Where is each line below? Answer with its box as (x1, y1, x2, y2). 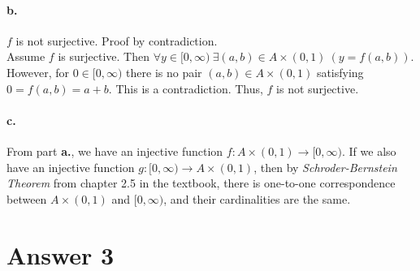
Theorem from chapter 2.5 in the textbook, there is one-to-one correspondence (6, 174, 396, 191)
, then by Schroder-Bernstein (253, 158, 397, 175)
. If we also (342, 142, 396, 159)
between (6, 190, 47, 207)
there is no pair (126, 63, 202, 80)
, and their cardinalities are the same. (163, 190, 351, 207)
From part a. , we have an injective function (6, 142, 223, 159)
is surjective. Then (58, 48, 149, 65)
